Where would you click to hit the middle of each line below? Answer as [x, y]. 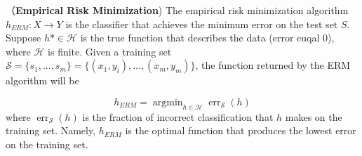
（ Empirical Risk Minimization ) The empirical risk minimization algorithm [177, 10]
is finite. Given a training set [110, 51]
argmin [168, 102]
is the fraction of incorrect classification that [178, 116]
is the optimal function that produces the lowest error [241, 130]
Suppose [24, 38]
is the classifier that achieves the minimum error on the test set [202, 24]
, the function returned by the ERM [273, 65]
